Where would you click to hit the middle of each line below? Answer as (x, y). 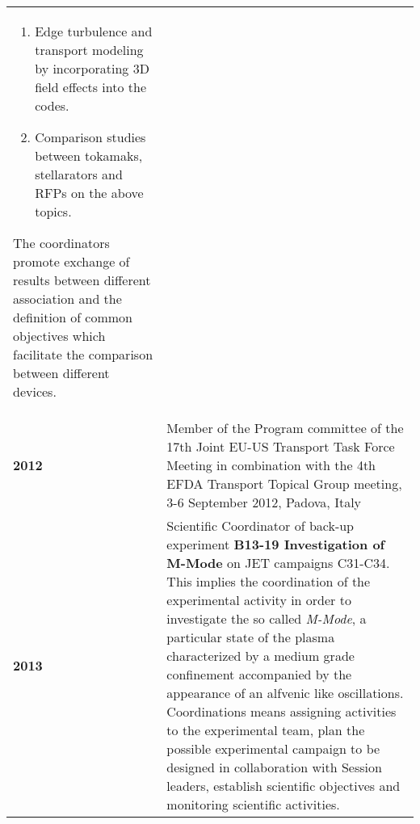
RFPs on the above (89, 193)
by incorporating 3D (92, 68)
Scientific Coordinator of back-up (260, 526)
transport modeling (89, 50)
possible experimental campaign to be (273, 748)
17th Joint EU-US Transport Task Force (281, 446)
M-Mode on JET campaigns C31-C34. (278, 563)
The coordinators (61, 243)
